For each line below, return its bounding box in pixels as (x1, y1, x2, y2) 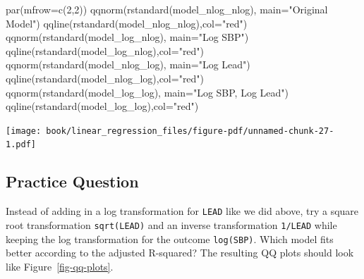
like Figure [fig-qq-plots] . (6, 259, 114, 273)
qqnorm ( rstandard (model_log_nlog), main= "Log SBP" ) (6, 30, 249, 44)
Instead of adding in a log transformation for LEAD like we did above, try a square (6, 204, 359, 218)
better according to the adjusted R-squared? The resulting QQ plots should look (6, 245, 354, 260)
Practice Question (6, 170, 139, 192)
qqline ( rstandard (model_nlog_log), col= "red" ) (6, 70, 205, 85)
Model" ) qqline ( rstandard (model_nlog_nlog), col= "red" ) (6, 15, 248, 30)
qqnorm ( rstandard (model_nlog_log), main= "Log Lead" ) (6, 57, 250, 72)
